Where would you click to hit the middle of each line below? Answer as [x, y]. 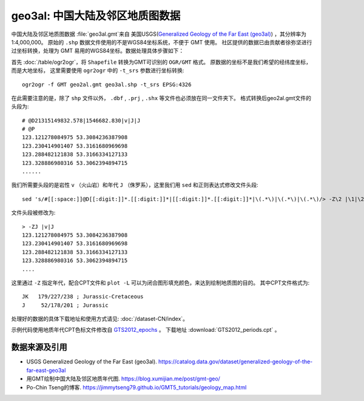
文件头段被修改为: [33, 213]
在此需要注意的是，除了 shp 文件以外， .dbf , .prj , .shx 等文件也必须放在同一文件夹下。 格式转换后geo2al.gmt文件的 [161, 98]
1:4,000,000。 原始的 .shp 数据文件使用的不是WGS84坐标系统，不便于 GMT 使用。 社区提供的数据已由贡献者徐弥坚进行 [162, 42]
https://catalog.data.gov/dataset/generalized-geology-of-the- [235, 362]
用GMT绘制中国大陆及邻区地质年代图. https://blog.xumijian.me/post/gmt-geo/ [123, 379]
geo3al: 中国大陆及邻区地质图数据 [96, 16]
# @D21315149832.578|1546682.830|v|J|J [81, 120]
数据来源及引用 [39, 347]
